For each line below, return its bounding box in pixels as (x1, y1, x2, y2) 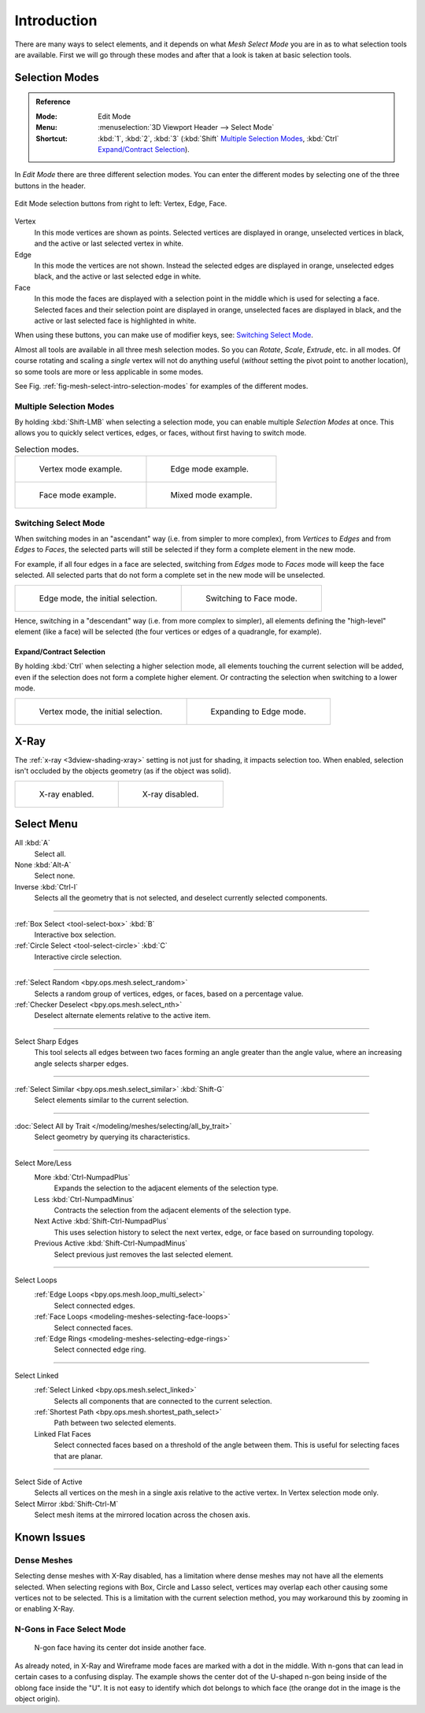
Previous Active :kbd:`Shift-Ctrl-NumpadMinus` (34, 1238, 188, 1248)
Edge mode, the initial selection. (39, 593, 157, 604)
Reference (35, 97, 71, 106)
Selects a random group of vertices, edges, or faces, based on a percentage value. (34, 989, 304, 998)
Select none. (34, 871, 76, 881)
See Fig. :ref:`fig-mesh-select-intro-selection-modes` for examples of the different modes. (14, 381, 309, 390)
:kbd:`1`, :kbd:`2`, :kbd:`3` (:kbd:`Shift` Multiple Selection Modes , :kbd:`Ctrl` (98, 134, 340, 143)
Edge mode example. (170, 464, 249, 475)
